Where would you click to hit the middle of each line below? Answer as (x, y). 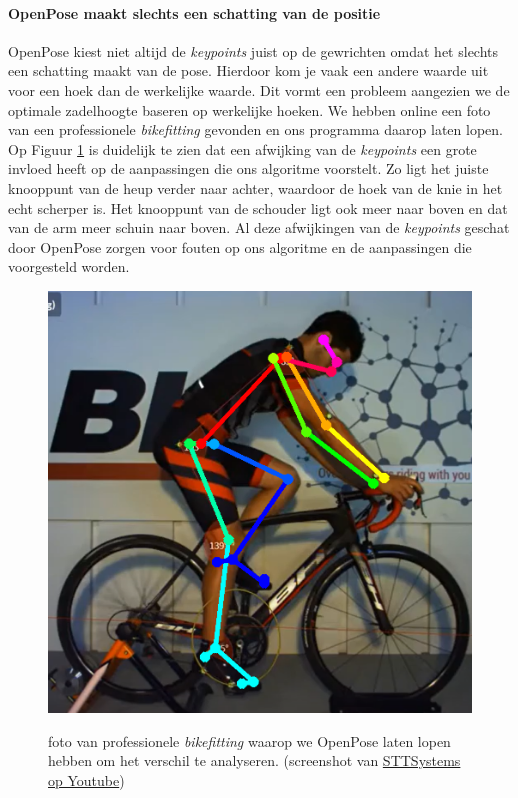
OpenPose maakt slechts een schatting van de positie (194, 12)
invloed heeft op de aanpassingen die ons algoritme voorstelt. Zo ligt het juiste (248, 168)
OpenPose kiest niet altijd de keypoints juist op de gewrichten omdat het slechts (253, 50)
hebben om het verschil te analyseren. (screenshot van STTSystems (254, 760)
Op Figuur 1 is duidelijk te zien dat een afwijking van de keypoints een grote (242, 148)
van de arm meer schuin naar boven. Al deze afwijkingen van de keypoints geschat (259, 227)
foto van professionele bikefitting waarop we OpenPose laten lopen (249, 740)
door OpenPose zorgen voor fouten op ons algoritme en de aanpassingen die (240, 246)
